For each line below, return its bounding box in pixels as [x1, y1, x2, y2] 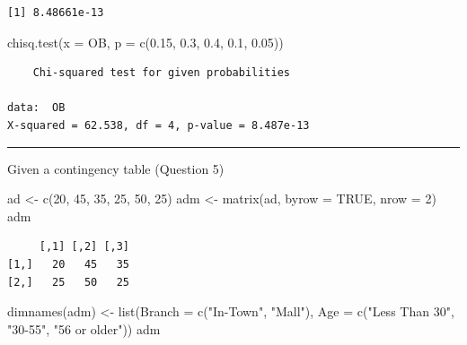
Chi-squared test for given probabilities [32, 66, 290, 80]
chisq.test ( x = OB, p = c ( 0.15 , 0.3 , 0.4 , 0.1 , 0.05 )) [7, 32, 284, 51]
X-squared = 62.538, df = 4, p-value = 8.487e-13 [7, 118, 310, 132]
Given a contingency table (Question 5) [7, 159, 225, 177]
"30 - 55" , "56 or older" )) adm [7, 319, 161, 338]
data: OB [7, 101, 66, 115]
